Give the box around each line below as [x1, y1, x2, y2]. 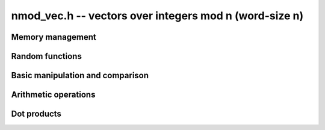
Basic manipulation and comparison [11, 70, 149, 81]
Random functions [11, 51, 82, 61]
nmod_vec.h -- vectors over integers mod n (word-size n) [11, 9, 304, 22]
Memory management [11, 32, 96, 42]
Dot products [11, 109, 61, 119]
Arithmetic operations [11, 90, 96, 100]
